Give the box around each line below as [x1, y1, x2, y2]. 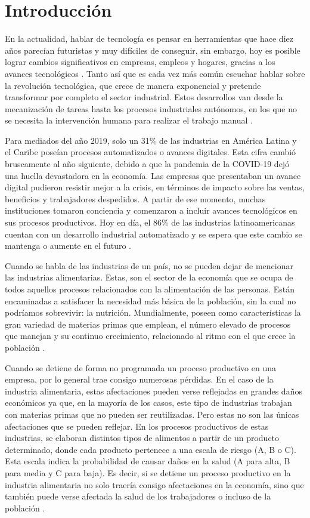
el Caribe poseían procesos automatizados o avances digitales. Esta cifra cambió [5, 146, 296, 158]
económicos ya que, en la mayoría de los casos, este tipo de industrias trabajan [5, 396, 292, 409]
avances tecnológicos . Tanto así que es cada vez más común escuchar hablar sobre [5, 67, 305, 79]
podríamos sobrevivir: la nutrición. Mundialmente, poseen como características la [5, 306, 301, 319]
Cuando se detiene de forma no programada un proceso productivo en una [5, 361, 276, 374]
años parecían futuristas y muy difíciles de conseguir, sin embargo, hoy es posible [5, 44, 300, 56]
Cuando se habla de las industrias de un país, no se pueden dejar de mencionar [5, 259, 293, 272]
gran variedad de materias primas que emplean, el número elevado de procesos [5, 317, 291, 330]
